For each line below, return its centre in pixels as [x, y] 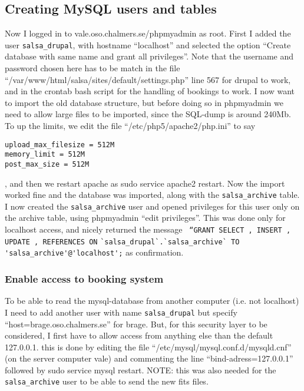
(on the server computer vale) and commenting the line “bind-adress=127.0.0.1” [149, 358]
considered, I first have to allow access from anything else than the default [139, 335]
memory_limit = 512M [45, 155]
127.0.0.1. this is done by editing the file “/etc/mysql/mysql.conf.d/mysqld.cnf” [148, 347]
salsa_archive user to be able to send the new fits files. [107, 381]
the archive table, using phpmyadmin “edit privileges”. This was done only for [145, 218]
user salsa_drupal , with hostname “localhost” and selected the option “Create [148, 44]
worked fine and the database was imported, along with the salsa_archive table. [152, 195]
